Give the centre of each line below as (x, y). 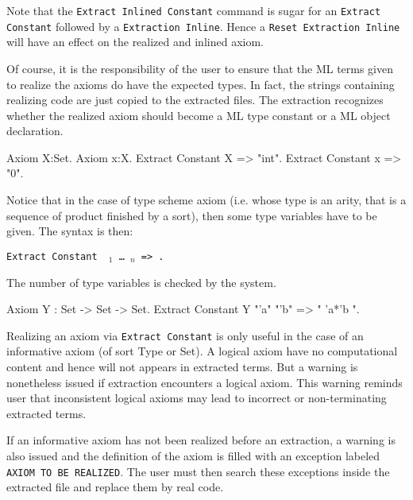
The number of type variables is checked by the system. (141, 282)
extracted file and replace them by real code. (115, 487)
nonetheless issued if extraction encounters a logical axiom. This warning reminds (205, 382)
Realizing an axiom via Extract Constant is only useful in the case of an (185, 335)
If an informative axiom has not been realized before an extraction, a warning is (201, 440)
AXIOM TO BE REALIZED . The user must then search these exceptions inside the (198, 471)
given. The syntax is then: (70, 231)
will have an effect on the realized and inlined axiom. (135, 42)
